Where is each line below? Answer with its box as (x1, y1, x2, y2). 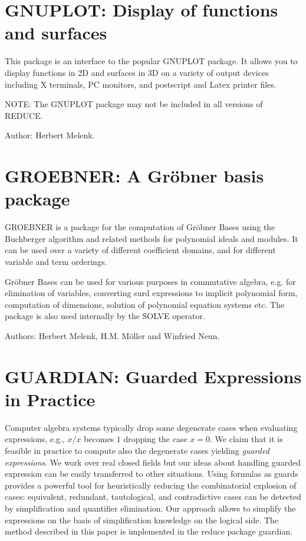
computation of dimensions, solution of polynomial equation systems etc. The (5, 298, 285, 310)
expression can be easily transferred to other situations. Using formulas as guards (5, 467, 298, 480)
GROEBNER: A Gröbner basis (5, 164, 264, 188)
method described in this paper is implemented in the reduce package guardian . (5, 525, 293, 537)
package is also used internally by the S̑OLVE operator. (5, 310, 205, 322)
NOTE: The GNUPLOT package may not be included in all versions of (5, 98, 263, 110)
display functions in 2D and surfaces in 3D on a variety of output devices (5, 66, 269, 78)
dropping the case (123, 433, 187, 445)
